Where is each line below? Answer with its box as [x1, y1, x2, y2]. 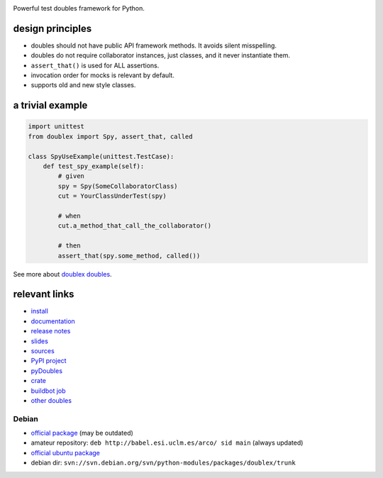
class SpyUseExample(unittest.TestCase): [28, 152, 174, 160]
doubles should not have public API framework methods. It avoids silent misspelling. [30, 41, 277, 50]
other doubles [30, 396, 72, 404]
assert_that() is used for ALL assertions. [30, 61, 160, 70]
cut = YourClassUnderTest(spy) [57, 192, 167, 200]
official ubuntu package [30, 448, 101, 457]
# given [57, 172, 85, 180]
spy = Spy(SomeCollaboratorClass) [57, 182, 178, 190]
